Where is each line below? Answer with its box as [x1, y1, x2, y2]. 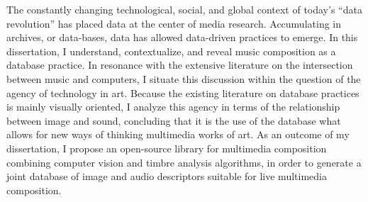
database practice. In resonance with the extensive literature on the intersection [6, 57, 353, 72]
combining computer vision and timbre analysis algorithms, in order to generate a [6, 155, 362, 169]
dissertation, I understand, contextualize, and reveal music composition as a [6, 43, 336, 58]
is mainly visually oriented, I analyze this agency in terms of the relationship [6, 99, 340, 114]
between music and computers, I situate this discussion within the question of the [6, 71, 361, 86]
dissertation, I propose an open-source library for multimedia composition [6, 140, 327, 155]
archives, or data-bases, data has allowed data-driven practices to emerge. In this [6, 30, 358, 45]
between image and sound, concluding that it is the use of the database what [6, 113, 341, 128]
